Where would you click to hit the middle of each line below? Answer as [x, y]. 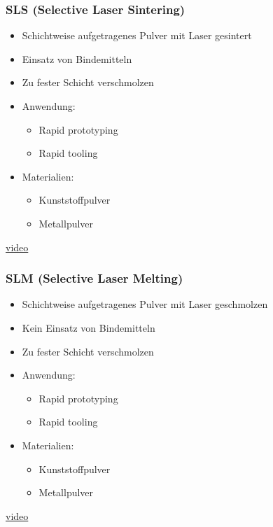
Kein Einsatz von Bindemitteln [89, 327]
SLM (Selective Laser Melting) [94, 278]
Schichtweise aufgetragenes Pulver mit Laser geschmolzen [145, 304]
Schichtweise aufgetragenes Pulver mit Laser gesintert [137, 35]
